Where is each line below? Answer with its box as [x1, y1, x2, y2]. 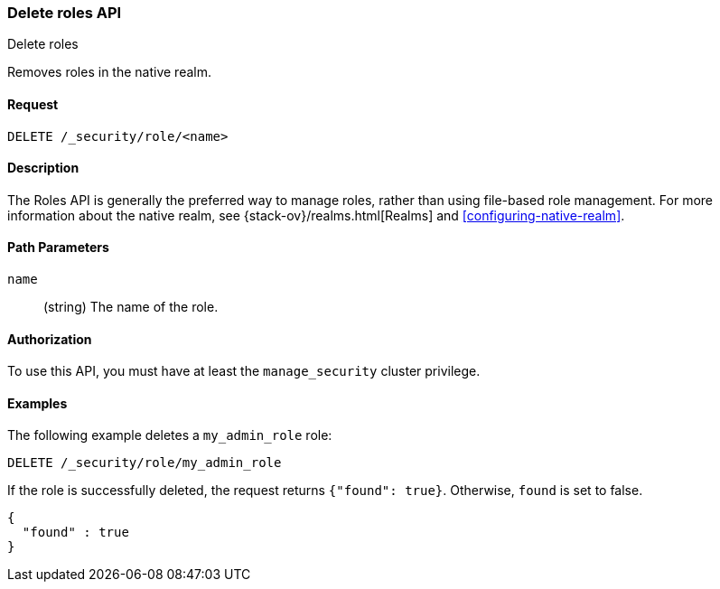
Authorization [7, 331, 92, 347]
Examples [7, 395, 68, 411]
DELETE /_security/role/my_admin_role [7, 455, 282, 471]
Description [7, 160, 79, 176]
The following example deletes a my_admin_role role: [7, 427, 332, 444]
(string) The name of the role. [43, 299, 219, 315]
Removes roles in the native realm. [7, 64, 211, 80]
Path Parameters [7, 239, 109, 256]
